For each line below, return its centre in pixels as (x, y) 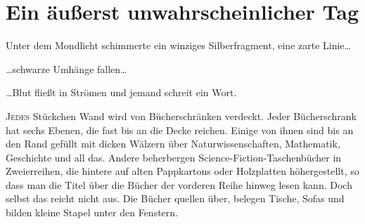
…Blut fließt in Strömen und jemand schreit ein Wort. (121, 92)
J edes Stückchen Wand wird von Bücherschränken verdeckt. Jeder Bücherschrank (181, 116)
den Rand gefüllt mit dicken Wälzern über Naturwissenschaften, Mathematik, (173, 144)
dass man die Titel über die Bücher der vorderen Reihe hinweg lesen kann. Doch (179, 184)
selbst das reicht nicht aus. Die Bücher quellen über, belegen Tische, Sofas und (175, 198)
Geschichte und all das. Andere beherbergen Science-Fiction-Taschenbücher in (174, 157)
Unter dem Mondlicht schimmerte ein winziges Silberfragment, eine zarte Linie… (178, 45)
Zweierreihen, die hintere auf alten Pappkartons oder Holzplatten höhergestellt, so (182, 171)
